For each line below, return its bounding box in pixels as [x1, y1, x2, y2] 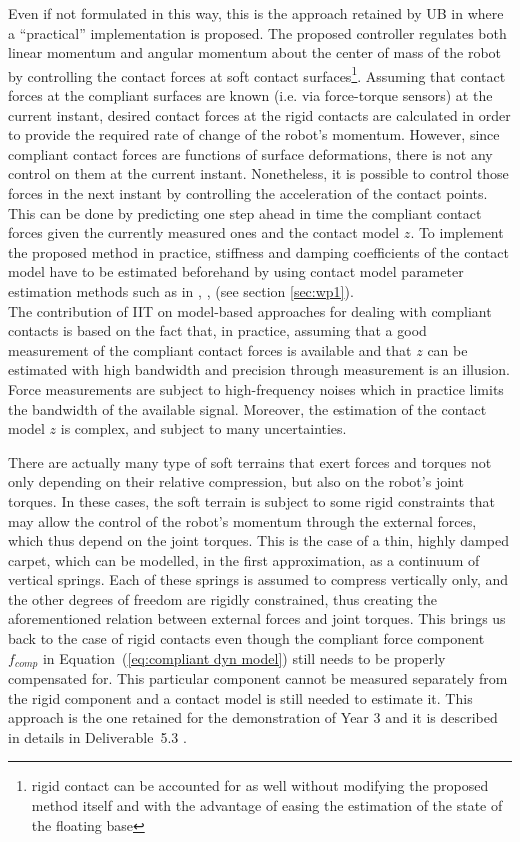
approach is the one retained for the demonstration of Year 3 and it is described [8, 707, 498, 728]
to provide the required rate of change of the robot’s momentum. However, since [8, 124, 500, 145]
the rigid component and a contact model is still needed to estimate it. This [8, 687, 473, 708]
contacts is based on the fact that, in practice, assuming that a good [8, 320, 427, 341]
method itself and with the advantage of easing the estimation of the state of [31, 795, 503, 816]
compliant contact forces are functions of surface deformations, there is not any [8, 143, 493, 164]
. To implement [410, 222, 504, 243]
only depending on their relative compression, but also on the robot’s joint [8, 471, 464, 492]
